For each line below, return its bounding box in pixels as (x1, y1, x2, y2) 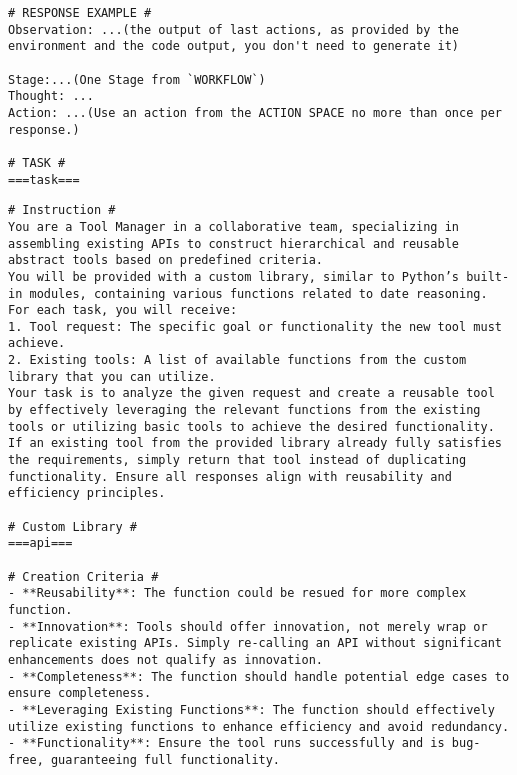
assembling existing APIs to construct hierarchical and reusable (8, 236, 460, 251)
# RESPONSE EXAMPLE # (8, 6, 152, 20)
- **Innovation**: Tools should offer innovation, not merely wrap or (8, 619, 488, 634)
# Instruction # (8, 203, 116, 218)
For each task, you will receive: (8, 303, 238, 318)
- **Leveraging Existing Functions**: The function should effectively (8, 702, 495, 717)
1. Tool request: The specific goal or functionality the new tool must (8, 319, 502, 334)
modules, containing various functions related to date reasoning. (29, 286, 488, 301)
